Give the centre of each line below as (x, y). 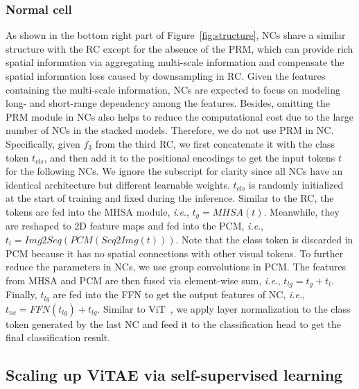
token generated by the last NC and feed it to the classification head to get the (174, 323)
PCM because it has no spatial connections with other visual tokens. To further (175, 253)
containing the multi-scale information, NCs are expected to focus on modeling (173, 89)
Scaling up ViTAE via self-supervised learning (174, 375)
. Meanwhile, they (301, 211)
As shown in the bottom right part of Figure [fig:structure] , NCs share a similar (176, 35)
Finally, (21, 294)
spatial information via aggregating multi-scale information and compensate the (175, 62)
